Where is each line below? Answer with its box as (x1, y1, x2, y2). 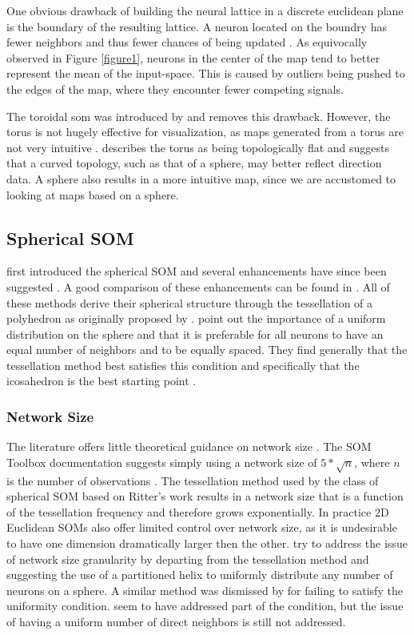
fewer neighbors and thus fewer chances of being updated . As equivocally (6, 34, 368, 50)
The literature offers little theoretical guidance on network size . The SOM (6, 438, 372, 455)
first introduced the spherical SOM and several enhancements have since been (6, 263, 387, 279)
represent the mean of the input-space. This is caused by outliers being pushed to (6, 65, 405, 82)
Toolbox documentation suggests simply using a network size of (6, 453, 317, 470)
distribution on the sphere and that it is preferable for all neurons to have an (6, 325, 384, 342)
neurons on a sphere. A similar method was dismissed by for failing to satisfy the (6, 581, 403, 598)
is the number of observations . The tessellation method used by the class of (6, 472, 379, 488)
